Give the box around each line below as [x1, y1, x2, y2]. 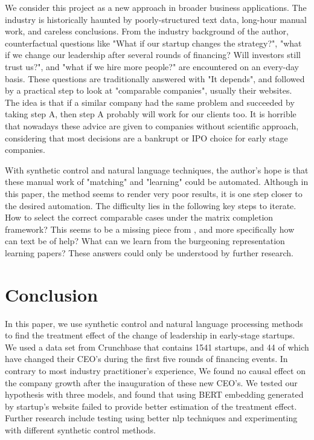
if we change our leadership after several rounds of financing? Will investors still [5, 48, 301, 61]
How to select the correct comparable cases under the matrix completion [5, 211, 274, 224]
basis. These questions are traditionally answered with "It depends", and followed [5, 72, 305, 85]
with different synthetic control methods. [5, 423, 156, 436]
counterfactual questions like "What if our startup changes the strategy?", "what [5, 36, 302, 49]
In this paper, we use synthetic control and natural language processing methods [5, 317, 303, 329]
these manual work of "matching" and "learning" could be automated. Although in [5, 175, 309, 188]
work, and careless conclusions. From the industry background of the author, [5, 25, 289, 37]
